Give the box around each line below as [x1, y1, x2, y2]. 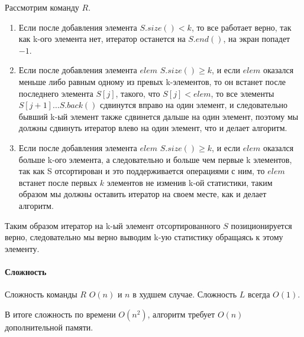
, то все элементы [211, 87, 274, 99]
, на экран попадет [223, 32, 290, 45]
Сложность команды [5, 288, 77, 300]
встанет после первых [18, 176, 98, 188]
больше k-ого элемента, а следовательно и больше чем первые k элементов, [18, 153, 292, 165]
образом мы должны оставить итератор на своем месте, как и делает [18, 188, 267, 200]
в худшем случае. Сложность [132, 288, 237, 300]
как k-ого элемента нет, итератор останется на [18, 32, 186, 45]
